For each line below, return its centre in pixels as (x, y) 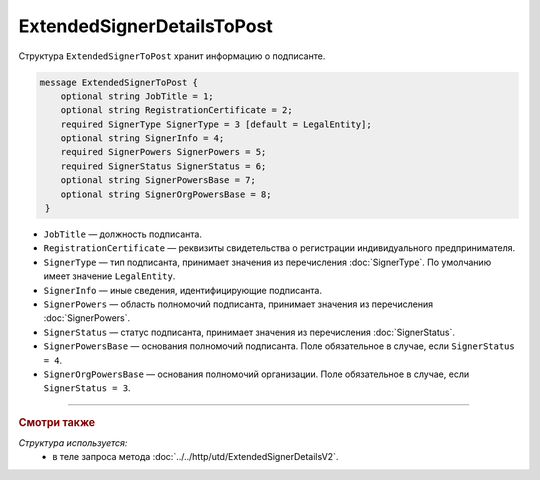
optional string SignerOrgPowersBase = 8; (166, 194)
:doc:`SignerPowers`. (87, 318)
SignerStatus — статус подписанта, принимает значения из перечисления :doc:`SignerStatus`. (249, 332)
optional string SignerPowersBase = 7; (158, 180)
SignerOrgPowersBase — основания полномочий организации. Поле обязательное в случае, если (256, 374)
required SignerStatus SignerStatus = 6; (163, 166)
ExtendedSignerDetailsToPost (146, 26)
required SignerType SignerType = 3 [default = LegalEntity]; (216, 124)
